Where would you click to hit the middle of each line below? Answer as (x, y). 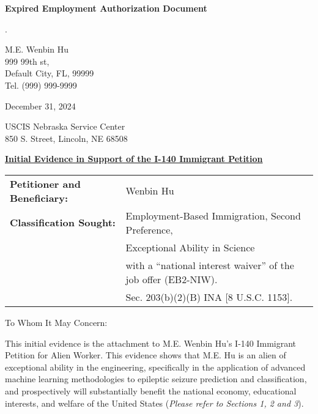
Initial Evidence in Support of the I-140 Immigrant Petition (134, 159)
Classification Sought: (63, 223)
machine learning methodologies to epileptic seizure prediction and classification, (156, 379)
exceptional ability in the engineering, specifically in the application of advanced (155, 367)
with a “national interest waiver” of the (210, 265)
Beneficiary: (39, 198)
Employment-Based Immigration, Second (213, 215)
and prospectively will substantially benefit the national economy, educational (151, 390)
